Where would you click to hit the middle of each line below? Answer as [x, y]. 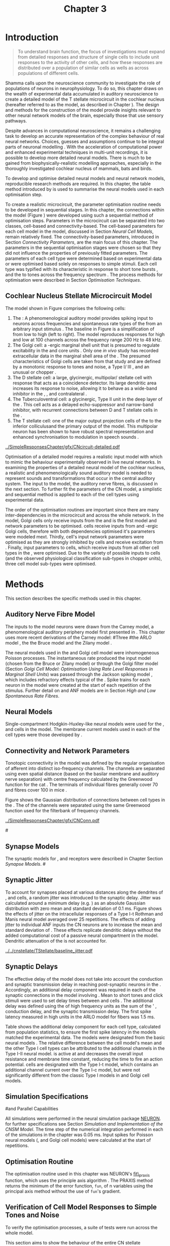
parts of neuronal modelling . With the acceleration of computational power [84, 147]
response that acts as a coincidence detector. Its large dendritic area [84, 383]
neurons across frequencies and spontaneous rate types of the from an [87, 323]
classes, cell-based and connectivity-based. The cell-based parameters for [84, 226]
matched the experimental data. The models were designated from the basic [85, 1037]
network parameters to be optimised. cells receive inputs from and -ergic [82, 526]
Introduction [32, 37]
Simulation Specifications [47, 1096]
